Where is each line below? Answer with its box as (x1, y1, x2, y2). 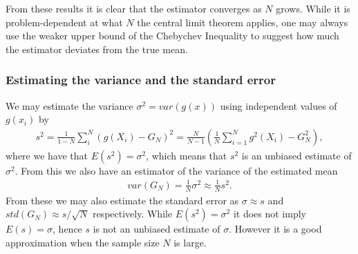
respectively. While (92, 206, 173, 221)
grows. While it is (276, 1, 350, 15)
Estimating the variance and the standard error (6, 71, 276, 88)
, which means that (146, 148, 227, 162)
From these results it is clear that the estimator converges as (6, 1, 262, 15)
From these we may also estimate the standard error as (6, 193, 239, 207)
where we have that (6, 148, 88, 162)
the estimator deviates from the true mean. (6, 41, 188, 56)
